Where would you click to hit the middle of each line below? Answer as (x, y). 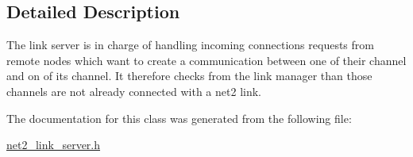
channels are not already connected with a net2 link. (134, 91)
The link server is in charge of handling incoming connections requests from (190, 45)
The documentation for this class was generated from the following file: (179, 118)
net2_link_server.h (54, 145)
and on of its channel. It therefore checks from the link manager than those (189, 76)
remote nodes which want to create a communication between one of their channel (206, 60)
